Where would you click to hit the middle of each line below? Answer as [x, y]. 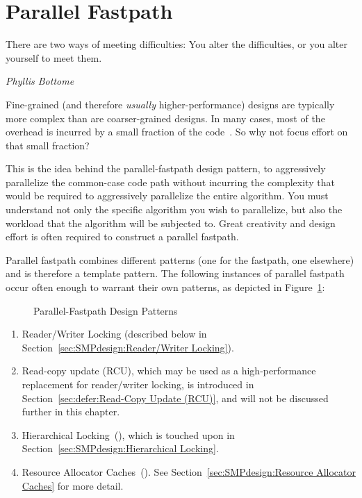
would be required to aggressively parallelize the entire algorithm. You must [167, 196]
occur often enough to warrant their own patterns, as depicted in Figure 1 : [165, 287]
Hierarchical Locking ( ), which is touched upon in [128, 434]
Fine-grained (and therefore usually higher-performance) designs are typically [170, 104]
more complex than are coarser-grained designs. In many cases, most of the [165, 118]
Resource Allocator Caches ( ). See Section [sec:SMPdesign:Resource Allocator [189, 471]
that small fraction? [48, 145]
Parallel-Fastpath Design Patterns [106, 310]
